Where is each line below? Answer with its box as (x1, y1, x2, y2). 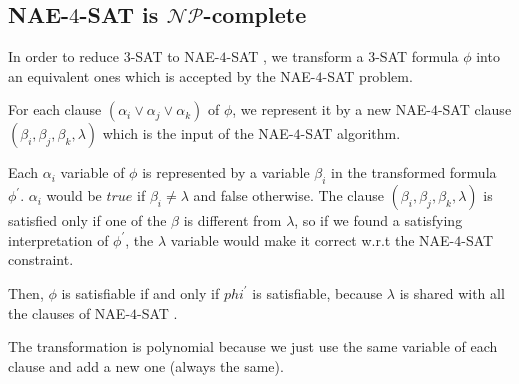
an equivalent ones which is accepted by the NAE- (8, 65, 316, 86)
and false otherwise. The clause (193, 185, 384, 206)
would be (46, 185, 102, 206)
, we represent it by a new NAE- (232, 99, 431, 120)
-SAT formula (375, 46, 459, 67)
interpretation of (8, 229, 109, 250)
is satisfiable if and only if (61, 282, 220, 303)
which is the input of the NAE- (102, 123, 294, 144)
